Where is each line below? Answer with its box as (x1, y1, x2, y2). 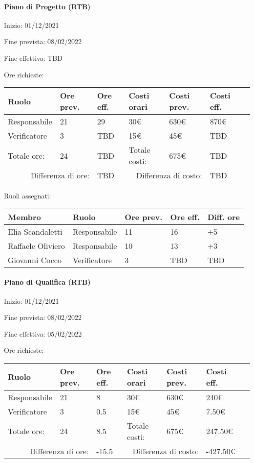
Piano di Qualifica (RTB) (4, 277, 91, 287)
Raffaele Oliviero (8, 240, 65, 251)
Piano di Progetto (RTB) (4, 1, 91, 11)
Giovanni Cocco (8, 254, 62, 266)
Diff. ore (207, 211, 240, 222)
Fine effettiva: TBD (4, 52, 63, 63)
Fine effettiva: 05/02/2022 (4, 328, 82, 339)
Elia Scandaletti (8, 225, 63, 237)
